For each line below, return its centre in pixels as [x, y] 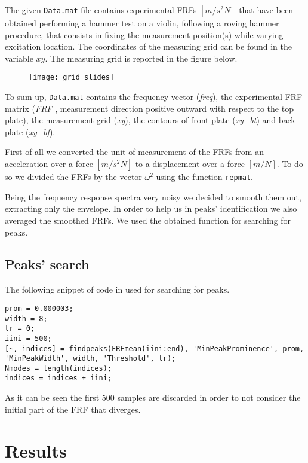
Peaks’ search [47, 264]
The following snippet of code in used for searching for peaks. [117, 289]
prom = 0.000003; [39, 308]
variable [19, 58]
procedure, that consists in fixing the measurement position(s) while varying [144, 34]
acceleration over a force [49, 164]
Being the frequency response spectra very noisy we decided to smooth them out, [153, 197]
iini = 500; [28, 338]
